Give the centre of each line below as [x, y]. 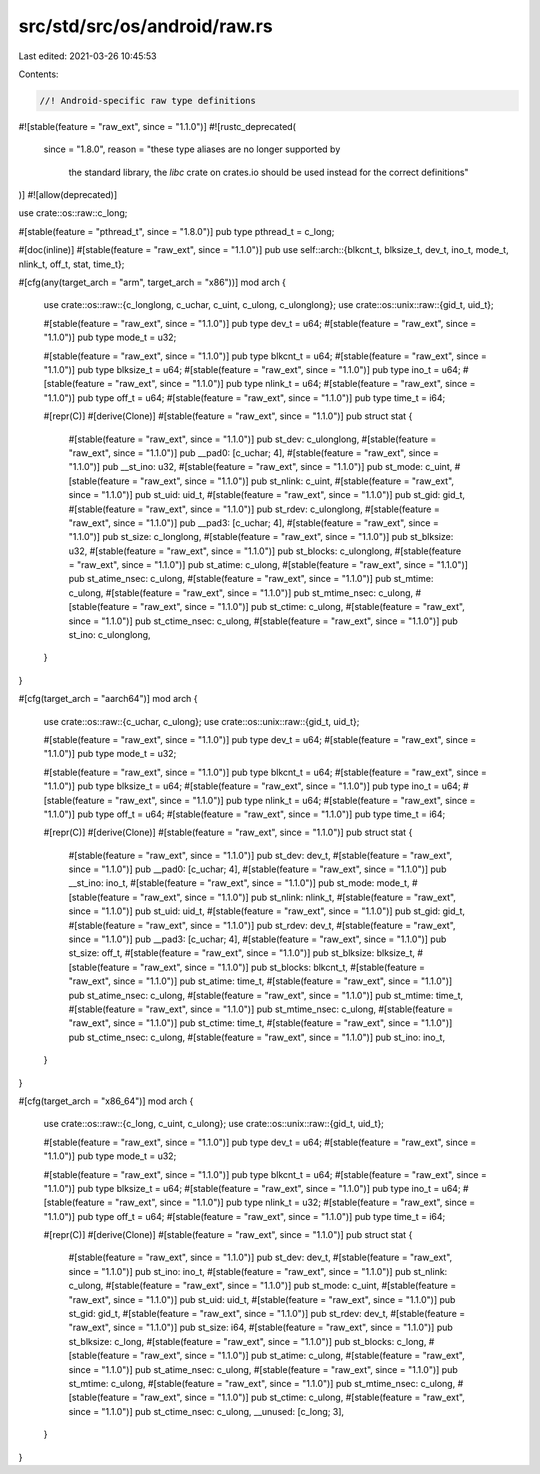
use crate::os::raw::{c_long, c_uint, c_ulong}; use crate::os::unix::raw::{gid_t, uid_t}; [214, 1124]
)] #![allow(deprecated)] [68, 195]
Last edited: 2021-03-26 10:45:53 [87, 56]
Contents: [38, 74]
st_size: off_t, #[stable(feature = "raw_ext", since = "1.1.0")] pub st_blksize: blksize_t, [241, 953]
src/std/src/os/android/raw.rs [146, 26]
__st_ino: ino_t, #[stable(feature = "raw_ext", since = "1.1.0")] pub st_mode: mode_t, [239, 883]
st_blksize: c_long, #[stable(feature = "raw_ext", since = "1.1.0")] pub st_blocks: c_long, [247, 1341]
